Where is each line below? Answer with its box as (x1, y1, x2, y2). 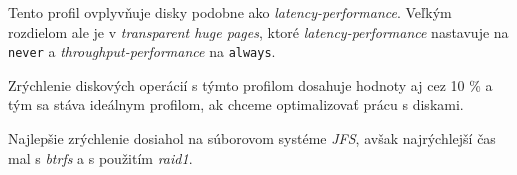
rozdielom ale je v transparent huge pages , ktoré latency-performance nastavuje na (8, 21, 509, 42)
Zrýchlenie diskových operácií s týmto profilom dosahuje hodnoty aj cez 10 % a (8, 74, 493, 95)
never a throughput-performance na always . (8, 41, 276, 62)
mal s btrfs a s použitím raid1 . (8, 147, 193, 168)
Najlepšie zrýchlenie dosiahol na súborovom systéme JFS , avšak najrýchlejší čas (8, 128, 496, 149)
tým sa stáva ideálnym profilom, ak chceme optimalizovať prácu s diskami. (8, 94, 464, 115)
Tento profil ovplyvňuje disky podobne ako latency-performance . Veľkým (8, 2, 452, 22)
